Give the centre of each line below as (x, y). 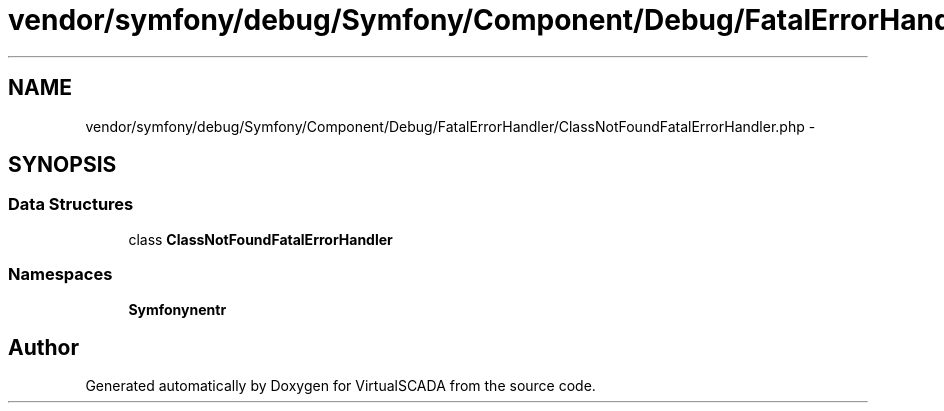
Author (43, 347)
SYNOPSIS (62, 165)
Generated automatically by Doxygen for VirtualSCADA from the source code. (340, 386)
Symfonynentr (177, 309)
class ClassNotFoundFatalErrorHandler (260, 239)
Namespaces (60, 274)
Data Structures (71, 204)
